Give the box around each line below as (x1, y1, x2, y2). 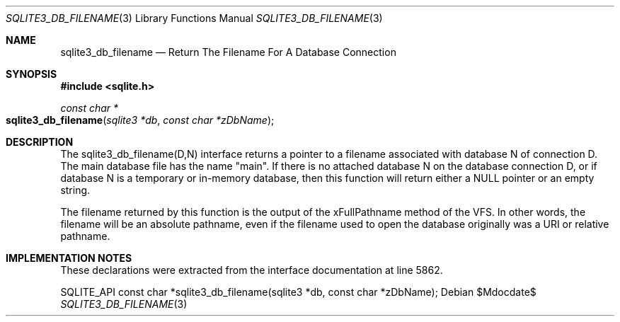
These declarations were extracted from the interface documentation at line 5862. (60, 264, 443, 276)
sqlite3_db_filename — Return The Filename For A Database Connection (60, 46, 396, 58)
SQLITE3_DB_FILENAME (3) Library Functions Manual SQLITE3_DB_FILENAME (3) (6, 12, 383, 24)
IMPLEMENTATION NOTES (6, 252, 132, 264)
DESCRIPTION (6, 136, 74, 148)
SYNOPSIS (6, 68, 57, 80)
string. (60, 184, 91, 196)
